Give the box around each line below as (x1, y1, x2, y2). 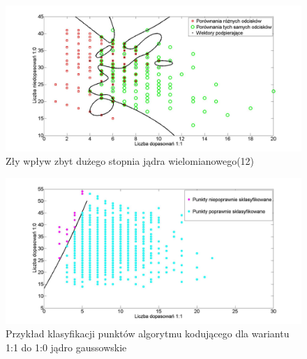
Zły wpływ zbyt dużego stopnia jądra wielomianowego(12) (6, 154, 255, 168)
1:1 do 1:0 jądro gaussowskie (6, 339, 127, 354)
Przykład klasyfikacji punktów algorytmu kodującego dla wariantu (6, 326, 290, 341)
